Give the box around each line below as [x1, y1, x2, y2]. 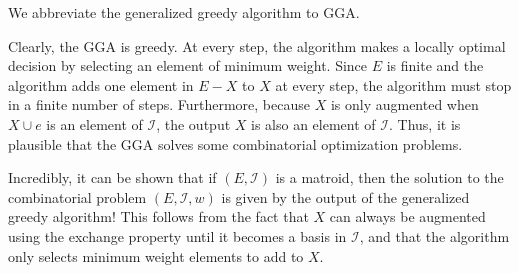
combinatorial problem [8, 186, 147, 207]
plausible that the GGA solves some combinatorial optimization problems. [8, 133, 463, 154]
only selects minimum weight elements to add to [8, 245, 304, 266]
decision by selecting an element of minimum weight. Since [8, 55, 368, 76]
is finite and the [386, 55, 484, 76]
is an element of [46, 113, 143, 134]
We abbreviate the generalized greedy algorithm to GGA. [8, 2, 360, 22]
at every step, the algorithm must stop [275, 74, 512, 95]
